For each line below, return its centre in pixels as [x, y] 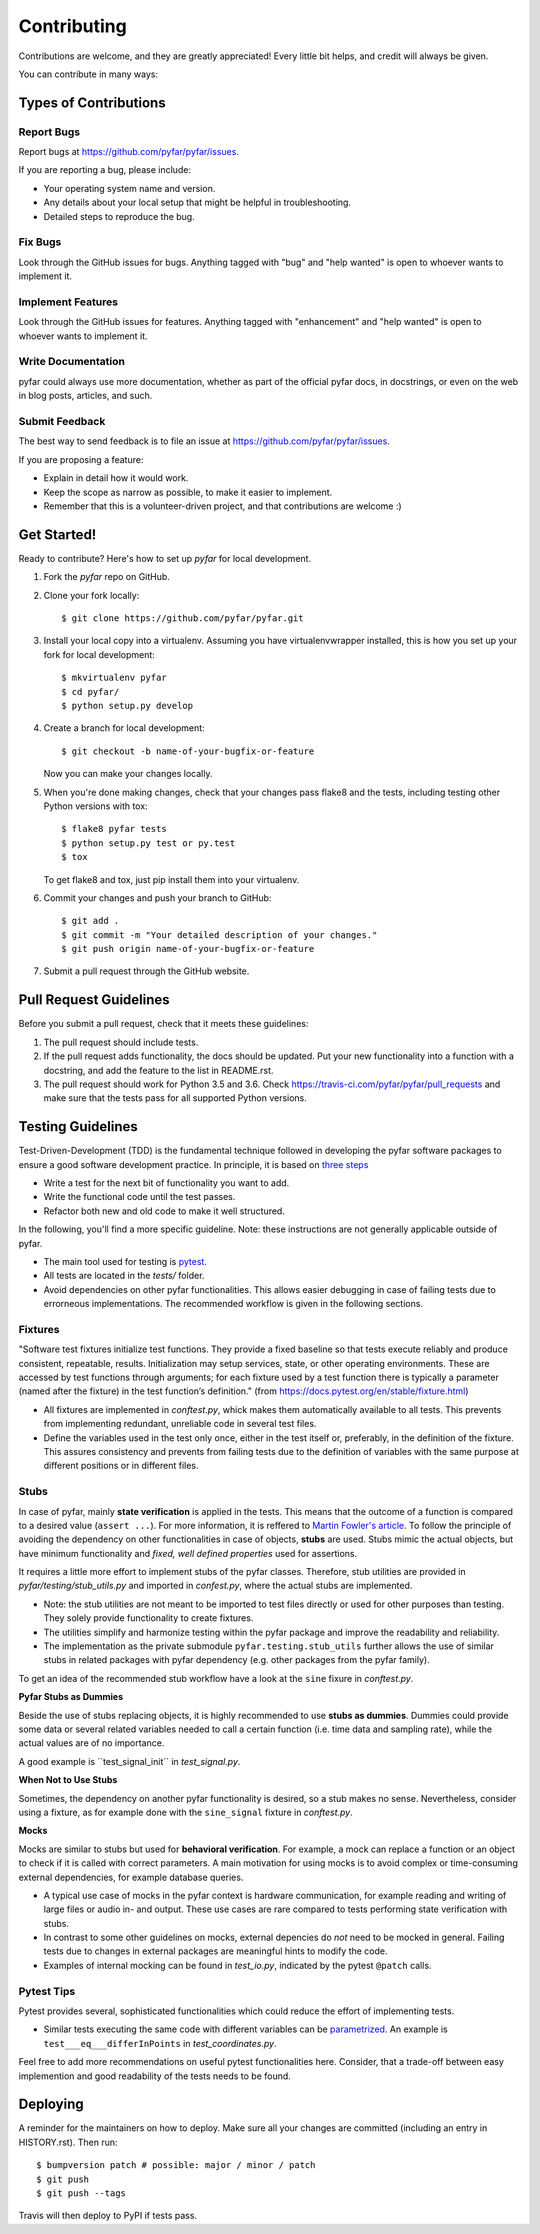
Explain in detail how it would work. [116, 478]
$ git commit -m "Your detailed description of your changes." [219, 934]
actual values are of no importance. [91, 1743]
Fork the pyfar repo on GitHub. [106, 577]
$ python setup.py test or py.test [148, 843]
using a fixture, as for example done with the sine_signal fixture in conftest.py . [186, 1812]
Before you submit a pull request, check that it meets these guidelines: [163, 1024]
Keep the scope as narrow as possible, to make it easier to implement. [188, 492]
